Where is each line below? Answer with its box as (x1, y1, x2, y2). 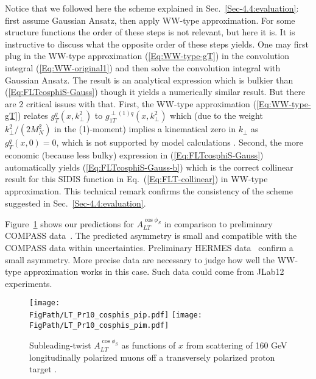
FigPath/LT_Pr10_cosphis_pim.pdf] (29, 321, 169, 330)
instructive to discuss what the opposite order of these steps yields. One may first (5, 37, 309, 50)
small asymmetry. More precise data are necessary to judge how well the (5, 253, 275, 266)
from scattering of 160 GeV (186, 339, 287, 352)
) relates (18, 109, 48, 122)
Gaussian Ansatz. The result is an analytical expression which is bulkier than (5, 73, 293, 86)
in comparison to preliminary (164, 217, 273, 230)
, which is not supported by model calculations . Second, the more (56, 136, 303, 149)
